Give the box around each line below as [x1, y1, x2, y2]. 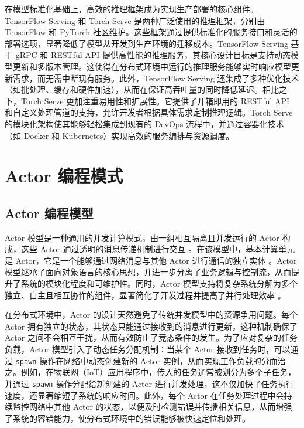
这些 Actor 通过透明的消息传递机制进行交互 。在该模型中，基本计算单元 [20, 243, 295, 255]
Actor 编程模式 [5, 164, 123, 188]
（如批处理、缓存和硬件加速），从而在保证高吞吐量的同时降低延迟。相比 [5, 83, 279, 96]
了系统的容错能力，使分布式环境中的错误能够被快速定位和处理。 [5, 412, 250, 424]
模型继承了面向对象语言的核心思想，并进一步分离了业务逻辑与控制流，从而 [5, 266, 291, 278]
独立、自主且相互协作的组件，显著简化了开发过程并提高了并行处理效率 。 [5, 288, 286, 301]
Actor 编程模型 [5, 203, 94, 222]
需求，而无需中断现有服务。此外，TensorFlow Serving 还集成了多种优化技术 [12, 72, 299, 84]
